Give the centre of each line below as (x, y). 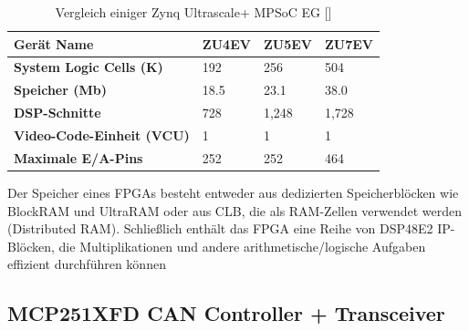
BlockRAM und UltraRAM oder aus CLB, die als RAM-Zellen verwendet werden (235, 210)
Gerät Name (54, 43)
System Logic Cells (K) (89, 67)
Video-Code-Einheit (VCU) (102, 134)
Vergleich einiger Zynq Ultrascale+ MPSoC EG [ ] (193, 12)
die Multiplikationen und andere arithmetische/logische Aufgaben (242, 246)
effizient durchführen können (87, 264)
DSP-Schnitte (57, 113)
